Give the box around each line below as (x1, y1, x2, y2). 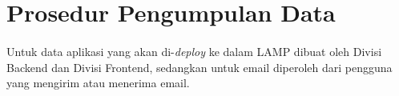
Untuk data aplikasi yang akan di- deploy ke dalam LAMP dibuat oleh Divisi (6, 42, 382, 59)
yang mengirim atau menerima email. (6, 74, 190, 91)
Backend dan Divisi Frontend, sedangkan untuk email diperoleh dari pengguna (6, 58, 393, 75)
